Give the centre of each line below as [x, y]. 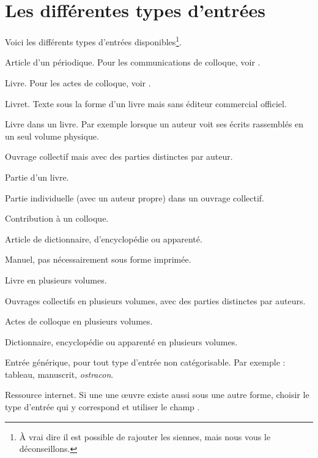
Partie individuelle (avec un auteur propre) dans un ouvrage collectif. [135, 197]
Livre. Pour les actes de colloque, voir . [78, 82]
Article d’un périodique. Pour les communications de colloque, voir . [133, 62]
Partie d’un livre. [37, 177]
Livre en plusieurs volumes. [56, 280]
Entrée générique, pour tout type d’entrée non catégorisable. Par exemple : [145, 362]
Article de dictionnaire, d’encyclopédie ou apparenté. [104, 238]
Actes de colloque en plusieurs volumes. [79, 321]
